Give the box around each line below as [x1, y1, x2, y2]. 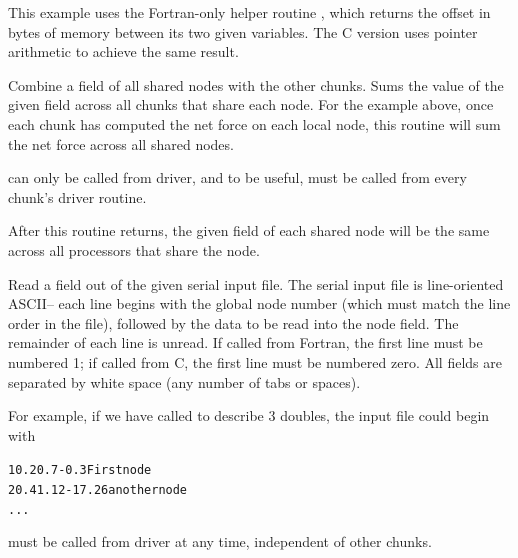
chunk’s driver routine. [8, 186, 147, 207]
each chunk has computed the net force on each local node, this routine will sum [8, 113, 501, 134]
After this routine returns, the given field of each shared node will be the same [8, 220, 490, 241]
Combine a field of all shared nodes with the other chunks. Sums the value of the [8, 74, 504, 95]
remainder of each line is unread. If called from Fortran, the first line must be [8, 332, 483, 353]
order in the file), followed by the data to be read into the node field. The [8, 312, 459, 333]
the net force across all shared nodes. [8, 133, 234, 154]
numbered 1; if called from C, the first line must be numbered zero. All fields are [8, 351, 502, 372]
